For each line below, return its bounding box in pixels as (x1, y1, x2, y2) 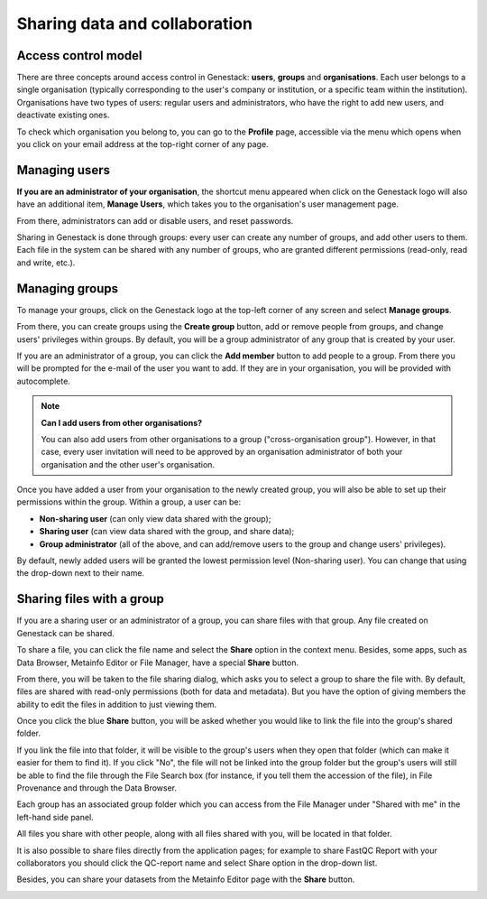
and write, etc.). (16, 257, 76, 268)
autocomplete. (16, 375, 71, 386)
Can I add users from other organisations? (41, 417, 203, 428)
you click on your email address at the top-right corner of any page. (16, 139, 270, 150)
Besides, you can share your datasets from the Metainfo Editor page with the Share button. (16, 874, 355, 885)
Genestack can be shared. (16, 627, 115, 638)
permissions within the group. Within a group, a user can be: (16, 496, 242, 507)
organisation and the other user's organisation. (41, 459, 216, 469)
